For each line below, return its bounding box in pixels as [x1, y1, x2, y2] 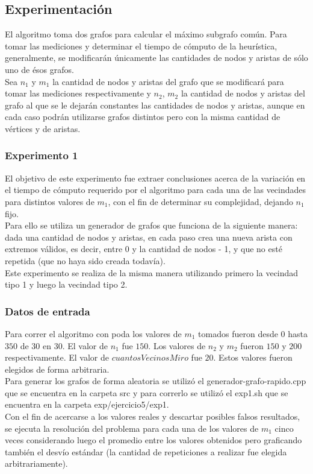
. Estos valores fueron [213, 351, 293, 364]
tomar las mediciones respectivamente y [5, 87, 151, 100]
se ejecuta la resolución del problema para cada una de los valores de [5, 422, 259, 434]
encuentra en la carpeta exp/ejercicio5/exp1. [5, 398, 169, 411]
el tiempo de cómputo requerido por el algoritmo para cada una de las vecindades [5, 183, 306, 196]
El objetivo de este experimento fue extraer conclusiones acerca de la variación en [5, 171, 306, 184]
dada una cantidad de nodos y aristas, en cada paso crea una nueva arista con [5, 230, 293, 243]
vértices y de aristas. [5, 122, 81, 134]
